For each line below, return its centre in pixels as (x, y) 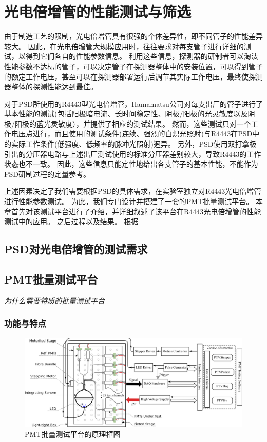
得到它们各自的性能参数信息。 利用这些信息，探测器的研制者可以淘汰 (142, 56)
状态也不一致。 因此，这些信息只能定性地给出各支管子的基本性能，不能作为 (131, 164)
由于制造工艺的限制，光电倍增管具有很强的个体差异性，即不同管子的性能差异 (133, 36)
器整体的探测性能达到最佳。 (51, 86)
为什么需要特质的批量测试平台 (54, 300)
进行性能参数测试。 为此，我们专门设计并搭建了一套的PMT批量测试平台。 (129, 201)
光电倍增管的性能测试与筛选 (98, 12)
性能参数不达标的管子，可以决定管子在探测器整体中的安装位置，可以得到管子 (133, 66)
